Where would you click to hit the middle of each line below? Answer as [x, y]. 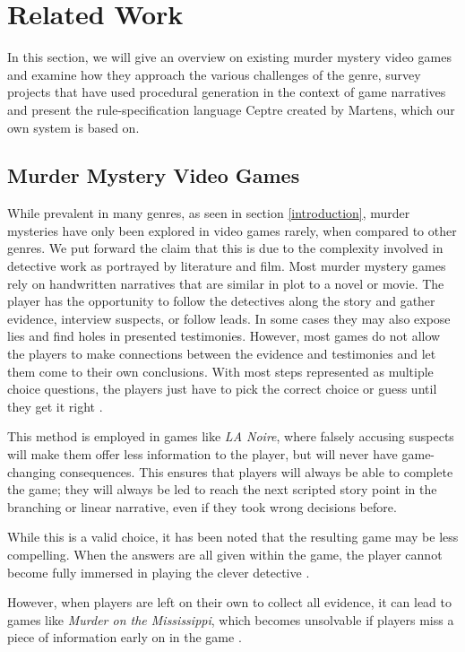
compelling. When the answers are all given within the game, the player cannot [225, 554]
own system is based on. [73, 127]
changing [32, 471]
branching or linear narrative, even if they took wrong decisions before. [202, 506]
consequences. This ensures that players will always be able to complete [256, 471]
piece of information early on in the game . [125, 637]
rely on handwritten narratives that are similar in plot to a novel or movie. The [226, 283]
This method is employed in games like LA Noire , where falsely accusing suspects [231, 436]
